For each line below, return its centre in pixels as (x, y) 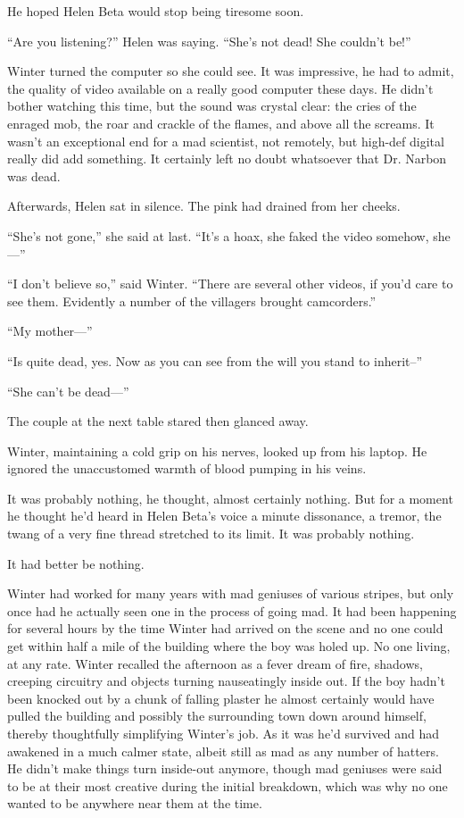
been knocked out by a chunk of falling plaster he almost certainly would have (221, 698)
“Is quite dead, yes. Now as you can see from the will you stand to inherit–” (215, 360)
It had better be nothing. (76, 563)
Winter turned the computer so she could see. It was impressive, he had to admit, (231, 71)
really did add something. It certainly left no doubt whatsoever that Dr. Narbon (227, 159)
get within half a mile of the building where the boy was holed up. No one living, (229, 646)
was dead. (34, 175)
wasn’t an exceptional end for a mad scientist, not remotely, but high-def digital (226, 141)
